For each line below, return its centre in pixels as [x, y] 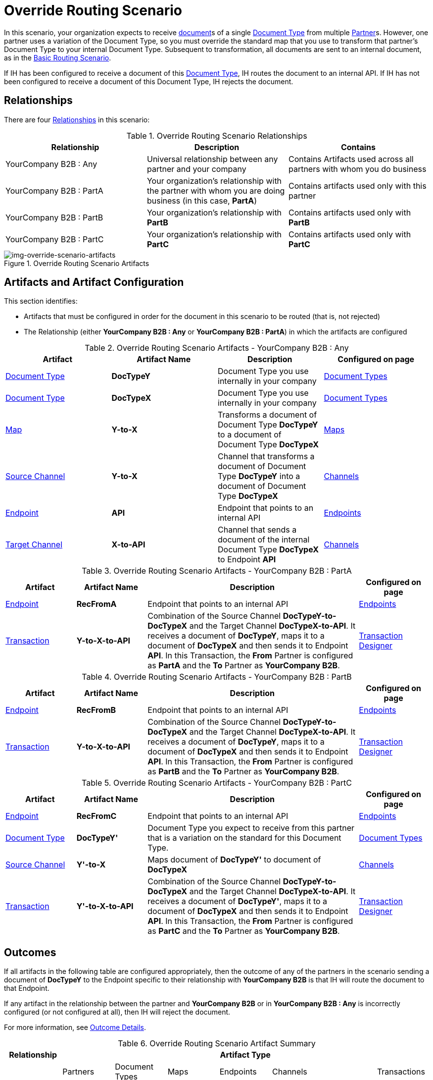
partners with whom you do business [357, 169]
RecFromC [96, 816]
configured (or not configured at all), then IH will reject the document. [117, 1012]
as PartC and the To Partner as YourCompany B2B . [244, 931]
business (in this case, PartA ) [202, 200]
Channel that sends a [257, 530]
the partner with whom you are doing [216, 190]
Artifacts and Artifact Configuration [94, 282]
